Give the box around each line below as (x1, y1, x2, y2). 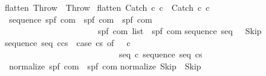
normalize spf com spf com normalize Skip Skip (8, 59, 201, 72)
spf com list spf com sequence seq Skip (97, 25, 262, 37)
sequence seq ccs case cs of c (5, 36, 131, 48)
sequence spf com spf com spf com (8, 13, 152, 25)
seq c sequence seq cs (118, 48, 203, 60)
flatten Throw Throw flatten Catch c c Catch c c (5, 1, 210, 13)
